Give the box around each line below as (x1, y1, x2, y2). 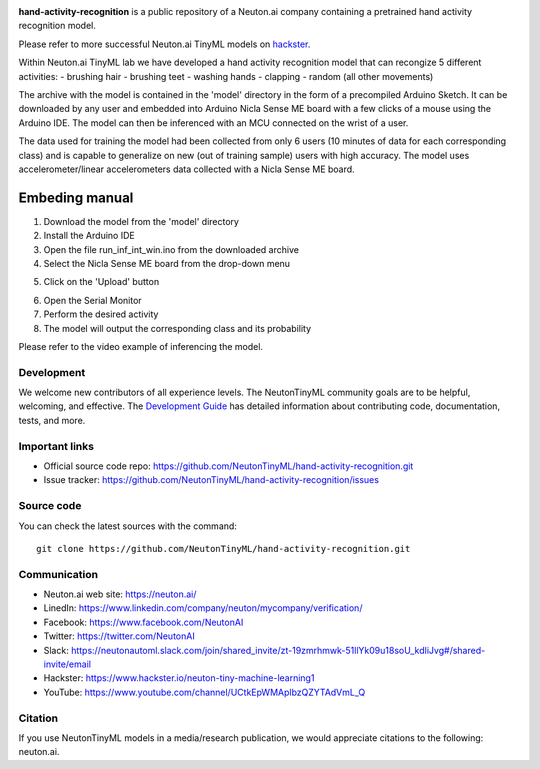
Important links (18, 439, 95, 453)
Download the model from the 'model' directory (43, 215, 240, 227)
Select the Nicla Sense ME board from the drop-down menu (43, 257, 290, 269)
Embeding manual (18, 189, 134, 206)
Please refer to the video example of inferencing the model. (18, 340, 264, 352)
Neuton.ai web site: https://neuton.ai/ (43, 588, 197, 600)
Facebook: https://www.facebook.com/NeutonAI (43, 616, 244, 628)
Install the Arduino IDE (43, 230, 135, 242)
